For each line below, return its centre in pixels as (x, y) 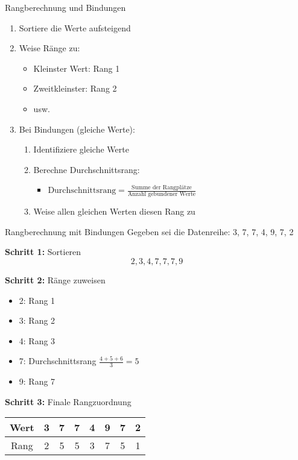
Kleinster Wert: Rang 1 (77, 68)
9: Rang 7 (37, 381)
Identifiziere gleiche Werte (81, 149)
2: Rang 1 (37, 300)
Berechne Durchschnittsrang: (87, 169)
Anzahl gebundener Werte (162, 194)
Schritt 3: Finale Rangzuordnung (68, 401)
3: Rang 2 (37, 320)
